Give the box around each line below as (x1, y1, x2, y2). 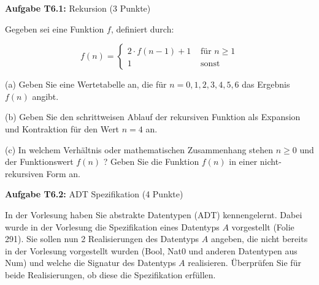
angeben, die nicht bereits (210, 232, 308, 245)
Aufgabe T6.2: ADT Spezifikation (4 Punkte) (5, 188, 183, 200)
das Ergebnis (242, 78, 290, 91)
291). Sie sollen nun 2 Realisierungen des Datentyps (5, 232, 199, 245)
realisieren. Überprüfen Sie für (188, 256, 301, 269)
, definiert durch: (110, 22, 174, 35)
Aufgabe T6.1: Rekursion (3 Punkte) (5, 2, 151, 14)
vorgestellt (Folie (231, 220, 294, 233)
